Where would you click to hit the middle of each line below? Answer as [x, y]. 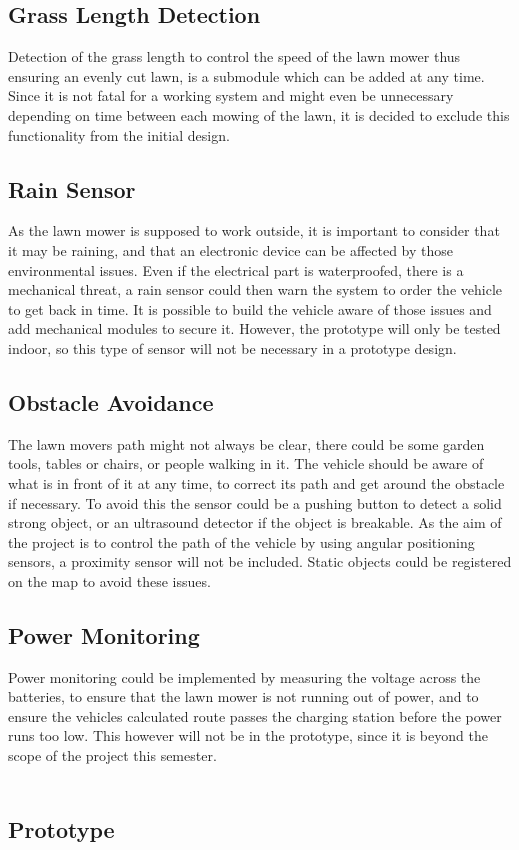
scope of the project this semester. [112, 755]
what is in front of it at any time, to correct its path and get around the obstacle [256, 482]
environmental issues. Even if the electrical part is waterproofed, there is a [236, 269]
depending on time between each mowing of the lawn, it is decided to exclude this [259, 114]
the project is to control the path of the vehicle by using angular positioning [241, 541]
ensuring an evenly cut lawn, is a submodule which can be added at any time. [246, 75]
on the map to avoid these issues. [109, 580]
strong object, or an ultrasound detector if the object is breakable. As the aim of [255, 522]
